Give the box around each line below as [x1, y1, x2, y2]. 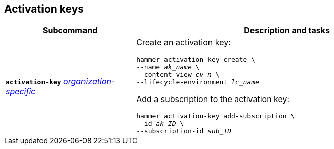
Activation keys [4, 3, 85, 15]
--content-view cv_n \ [136, 71, 220, 79]
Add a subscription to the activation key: [136, 94, 290, 105]
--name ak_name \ [136, 63, 200, 71]
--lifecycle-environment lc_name [136, 78, 259, 86]
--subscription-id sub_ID [136, 127, 232, 135]
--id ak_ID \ [136, 120, 184, 128]
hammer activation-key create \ [136, 56, 255, 64]
